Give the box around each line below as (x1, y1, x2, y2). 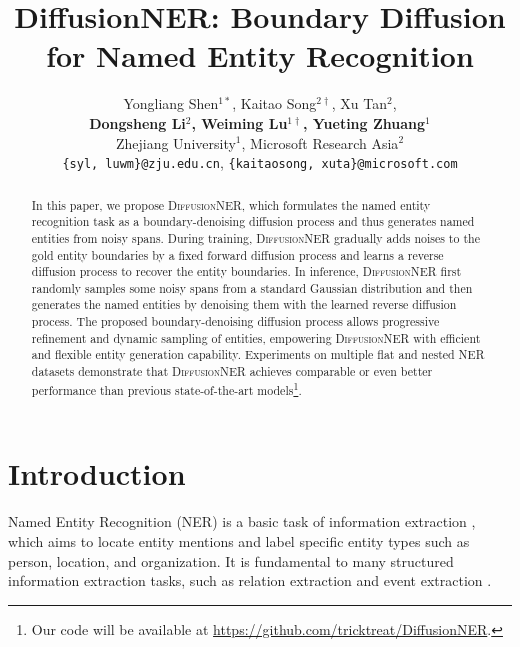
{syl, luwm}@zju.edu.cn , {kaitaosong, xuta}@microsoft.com (62, 152, 458, 173)
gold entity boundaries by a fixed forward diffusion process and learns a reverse (31, 246, 444, 263)
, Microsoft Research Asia (241, 132, 399, 153)
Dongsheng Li (89, 112, 186, 133)
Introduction (8, 453, 186, 494)
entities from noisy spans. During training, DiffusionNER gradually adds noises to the (31, 229, 480, 246)
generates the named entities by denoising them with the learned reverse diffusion (31, 296, 457, 313)
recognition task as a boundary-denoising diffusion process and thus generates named (31, 213, 475, 230)
